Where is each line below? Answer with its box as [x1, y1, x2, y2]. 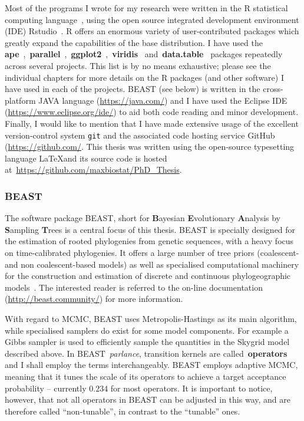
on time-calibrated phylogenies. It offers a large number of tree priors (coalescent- [5, 246, 299, 258]
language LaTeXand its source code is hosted [5, 152, 167, 164]
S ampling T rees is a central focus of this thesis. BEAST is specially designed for [5, 223, 296, 235]
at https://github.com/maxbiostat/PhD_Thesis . [5, 163, 182, 176]
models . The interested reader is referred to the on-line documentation [5, 281, 263, 293]
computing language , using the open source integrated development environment [5, 13, 299, 25]
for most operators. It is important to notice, [110, 381, 273, 394]
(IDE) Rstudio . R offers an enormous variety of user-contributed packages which [5, 25, 299, 37]
